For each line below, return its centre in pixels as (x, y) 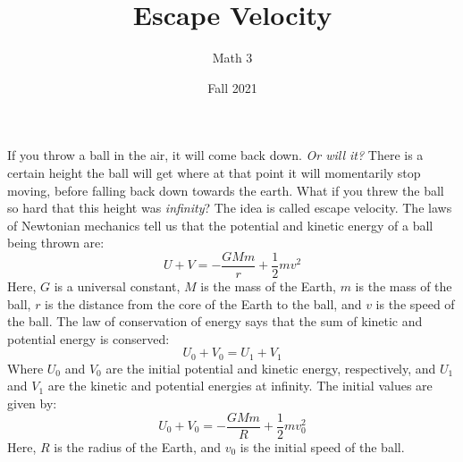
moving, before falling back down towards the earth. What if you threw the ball (226, 190)
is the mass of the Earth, (268, 286)
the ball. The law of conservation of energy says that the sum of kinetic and (215, 321)
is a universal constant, (117, 286)
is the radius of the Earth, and (138, 446)
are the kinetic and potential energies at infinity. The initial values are (240, 386)
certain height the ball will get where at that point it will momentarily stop (214, 172)
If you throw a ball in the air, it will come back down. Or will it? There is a (215, 155)
